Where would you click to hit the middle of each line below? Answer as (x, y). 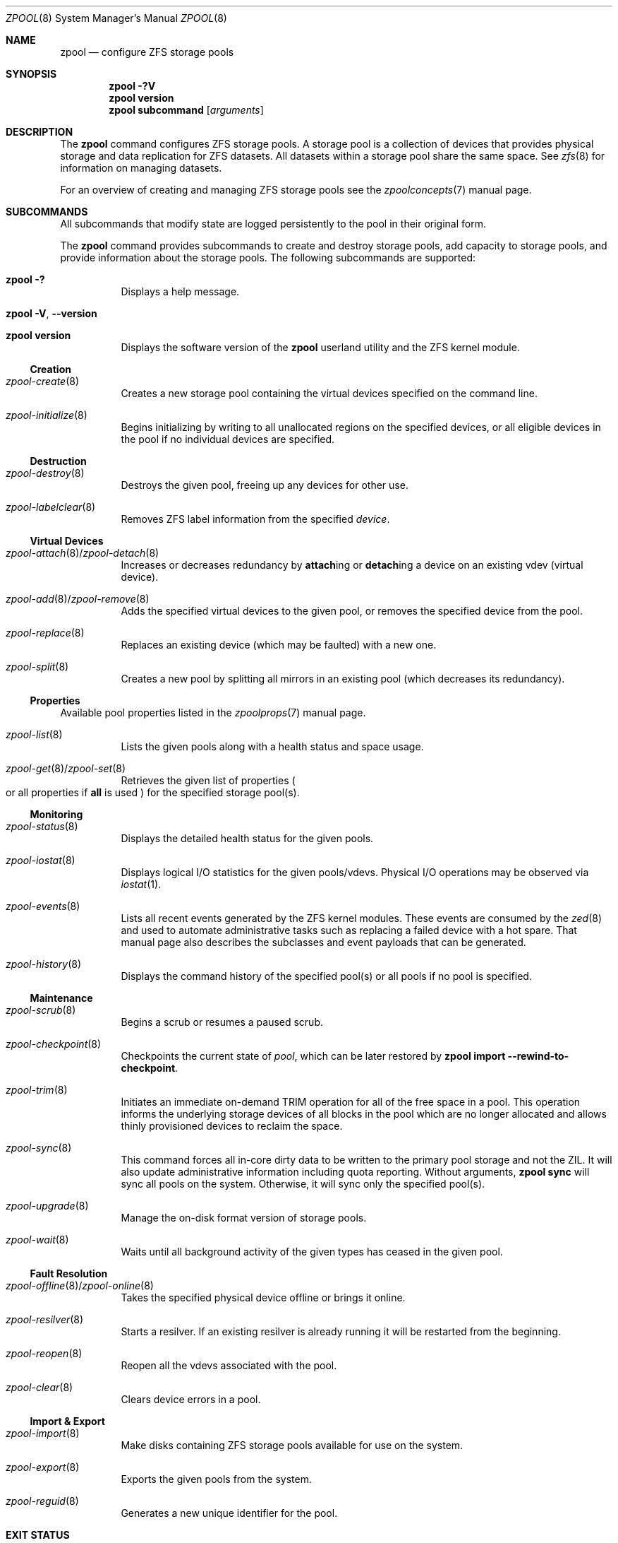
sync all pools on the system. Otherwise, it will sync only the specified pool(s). (303, 1184)
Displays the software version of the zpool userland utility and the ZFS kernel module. (320, 347)
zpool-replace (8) (45, 633)
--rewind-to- (538, 1056)
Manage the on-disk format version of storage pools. (244, 1218)
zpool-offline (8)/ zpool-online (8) (80, 1285)
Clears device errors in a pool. (191, 1399)
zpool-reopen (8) (44, 1353)
